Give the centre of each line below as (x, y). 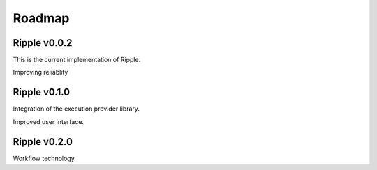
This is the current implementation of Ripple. (77, 60)
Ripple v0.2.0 (43, 142)
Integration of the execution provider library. (76, 109)
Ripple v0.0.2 (43, 43)
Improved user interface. (48, 121)
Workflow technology (44, 158)
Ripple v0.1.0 (41, 92)
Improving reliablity (40, 72)
